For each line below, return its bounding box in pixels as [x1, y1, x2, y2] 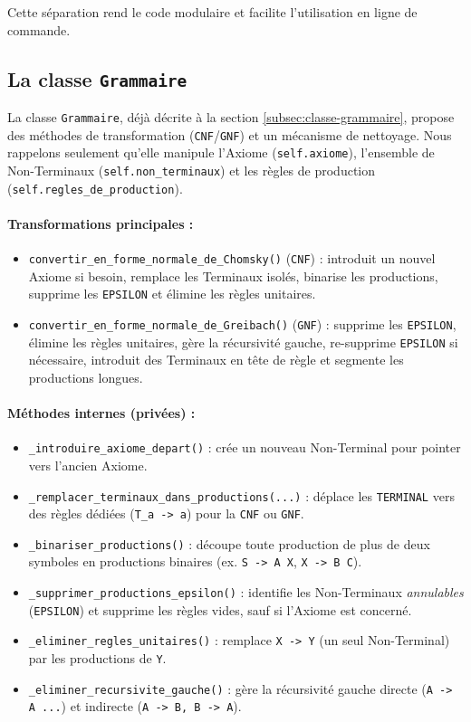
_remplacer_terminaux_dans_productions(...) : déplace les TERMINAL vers [28, 486, 455, 505]
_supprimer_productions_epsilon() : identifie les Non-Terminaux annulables [28, 583, 464, 602]
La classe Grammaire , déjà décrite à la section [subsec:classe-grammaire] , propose [7, 107, 455, 126]
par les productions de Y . [28, 649, 167, 668]
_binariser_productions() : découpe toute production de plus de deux [28, 534, 430, 553]
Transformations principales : [7, 214, 194, 233]
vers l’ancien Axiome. [28, 455, 148, 474]
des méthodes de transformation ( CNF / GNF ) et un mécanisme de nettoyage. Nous [7, 125, 452, 144]
